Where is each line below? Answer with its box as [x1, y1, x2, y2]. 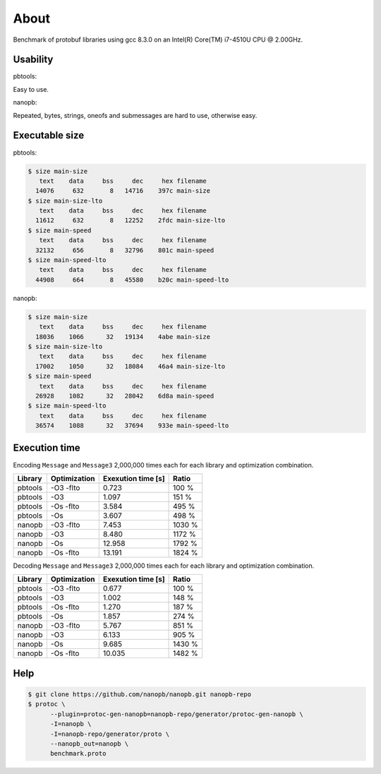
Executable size [13, 129, 85, 141]
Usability [13, 54, 54, 66]
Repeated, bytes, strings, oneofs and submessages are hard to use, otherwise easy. [13, 111, 258, 119]
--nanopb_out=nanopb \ [50, 739, 129, 748]
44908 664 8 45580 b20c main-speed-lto [35, 275, 229, 284]
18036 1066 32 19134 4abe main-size [35, 333, 211, 340]
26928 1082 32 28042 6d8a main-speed [35, 392, 214, 400]
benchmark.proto [50, 749, 107, 758]
